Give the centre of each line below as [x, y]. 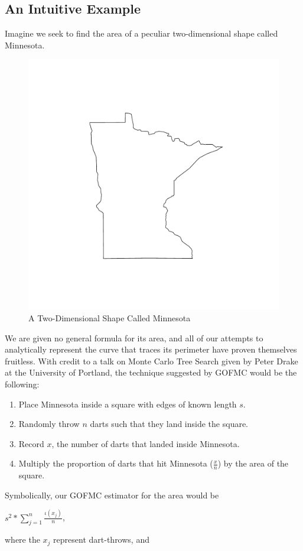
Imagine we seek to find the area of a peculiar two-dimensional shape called [141, 33]
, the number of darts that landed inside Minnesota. [146, 443]
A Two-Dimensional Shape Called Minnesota [110, 317]
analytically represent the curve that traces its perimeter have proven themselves [151, 349]
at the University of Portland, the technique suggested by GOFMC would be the [151, 372]
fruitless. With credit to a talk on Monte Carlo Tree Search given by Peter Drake [151, 361]
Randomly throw [49, 424]
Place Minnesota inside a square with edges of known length [128, 404]
